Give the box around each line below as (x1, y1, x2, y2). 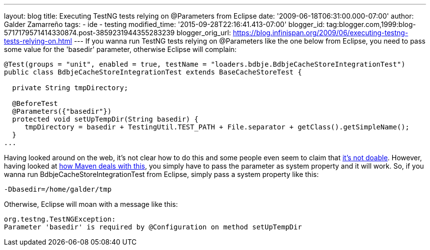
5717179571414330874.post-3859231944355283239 (4, 28, 175, 37)
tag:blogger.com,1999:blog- (326, 20, 416, 28)
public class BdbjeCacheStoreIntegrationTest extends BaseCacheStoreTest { (4, 68, 302, 76)
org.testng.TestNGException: (4, 215, 116, 223)
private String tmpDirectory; (12, 84, 128, 92)
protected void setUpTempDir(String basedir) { (12, 115, 199, 123)
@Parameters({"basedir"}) (12, 107, 112, 115)
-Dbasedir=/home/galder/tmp (4, 185, 112, 193)
